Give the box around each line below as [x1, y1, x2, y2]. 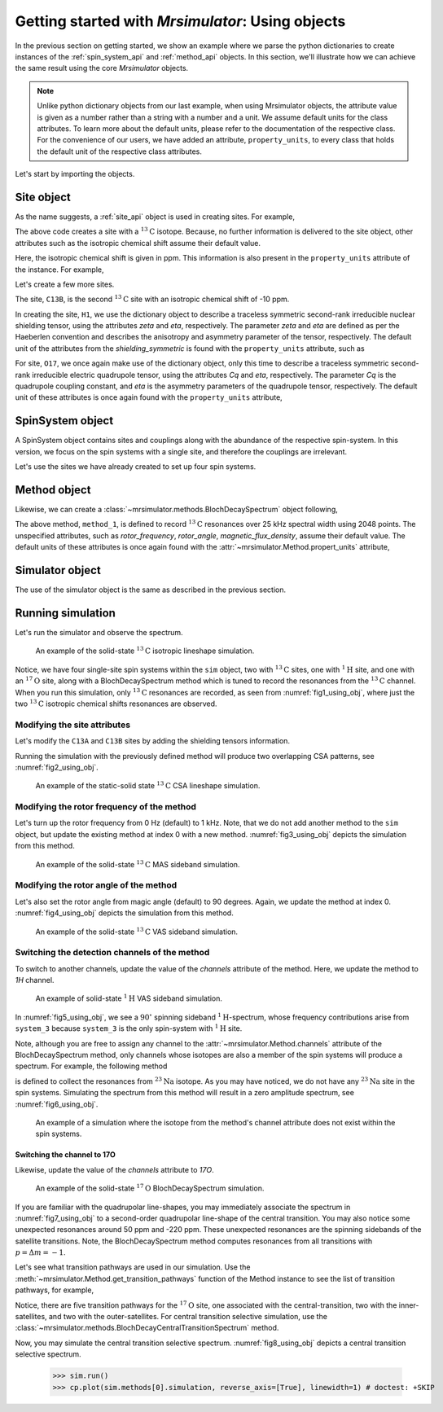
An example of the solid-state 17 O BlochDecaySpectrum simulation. [35, 1182, 265, 1193]
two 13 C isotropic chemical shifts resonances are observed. [15, 698, 217, 708]
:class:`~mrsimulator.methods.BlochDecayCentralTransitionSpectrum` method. [15, 1323, 279, 1333]
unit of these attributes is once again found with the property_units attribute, [15, 392, 283, 402]
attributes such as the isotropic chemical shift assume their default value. [15, 238, 261, 248]
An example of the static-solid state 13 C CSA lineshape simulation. [35, 780, 261, 791]
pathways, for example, [15, 1285, 94, 1295]
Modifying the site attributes [15, 719, 130, 730]
